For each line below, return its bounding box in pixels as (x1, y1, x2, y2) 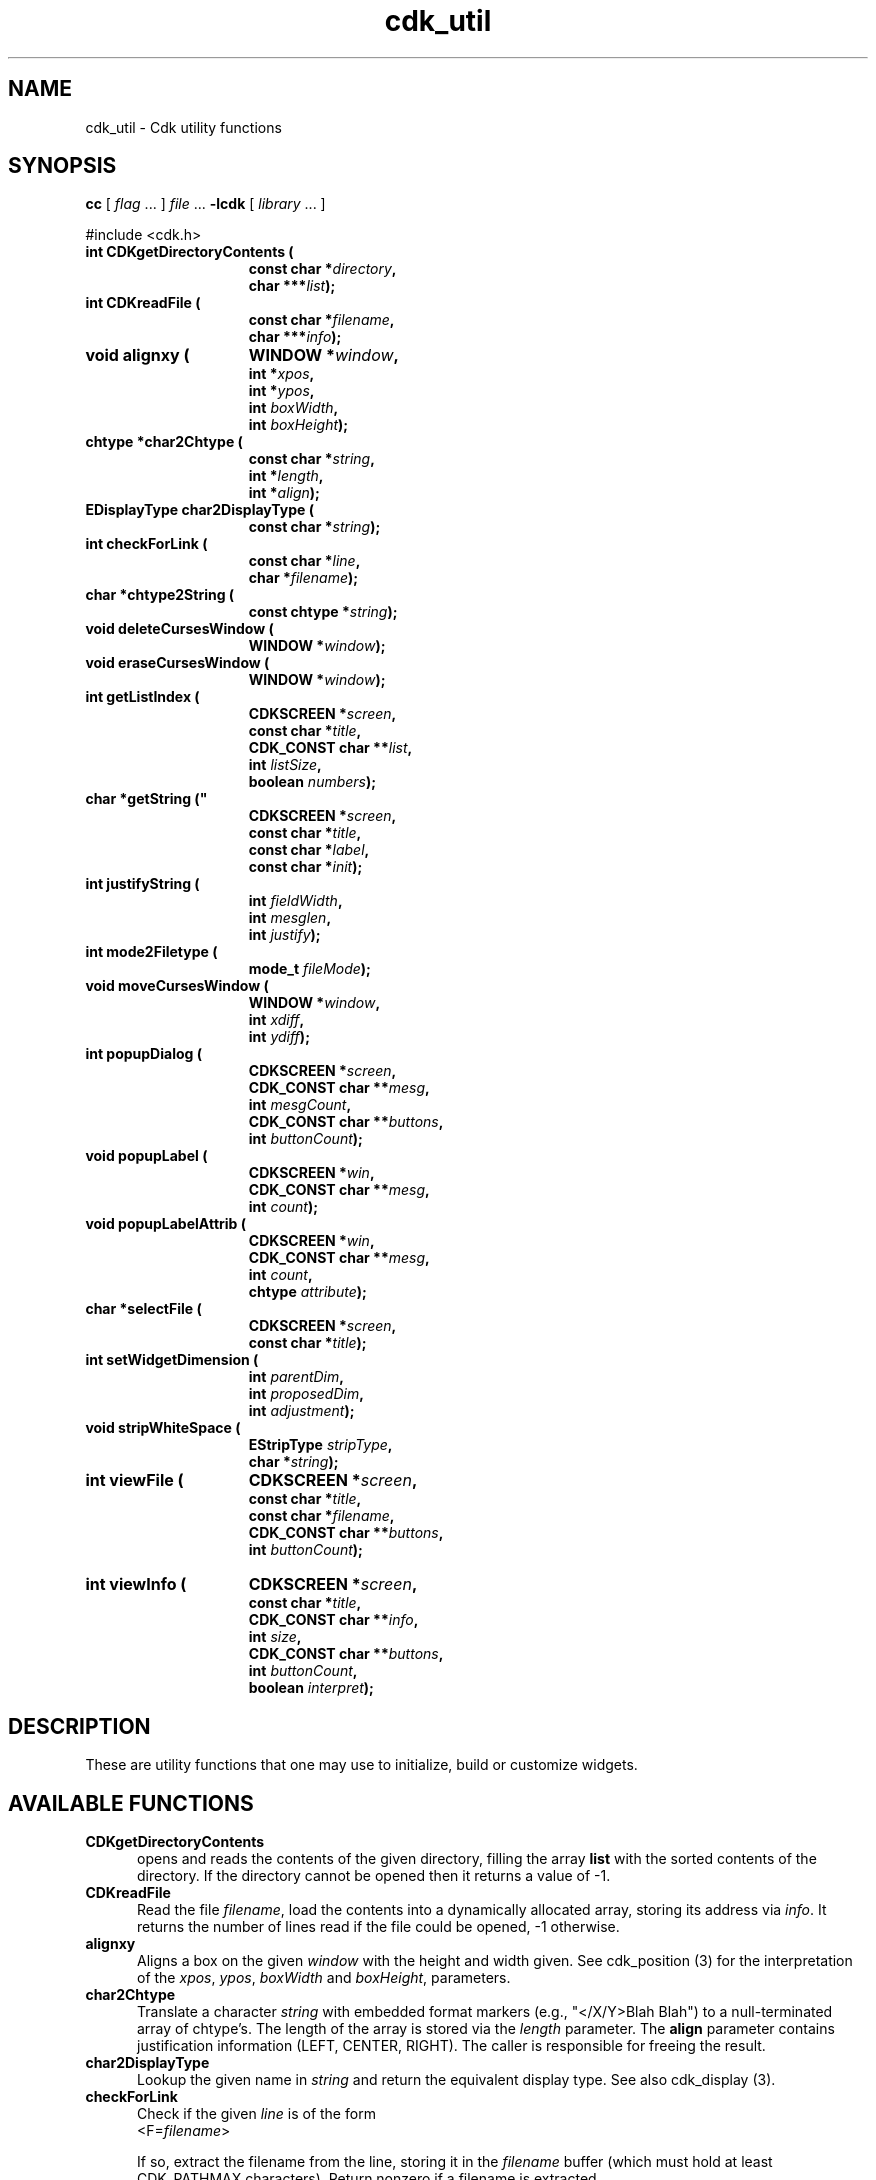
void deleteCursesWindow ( (85, 620, 274, 638)
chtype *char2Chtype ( (85, 433, 243, 451)
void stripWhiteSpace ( (85, 1419, 241, 1437)
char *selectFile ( (85, 1300, 202, 1318)
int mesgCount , (248, 1096, 352, 1114)
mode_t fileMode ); (248, 960, 371, 978)
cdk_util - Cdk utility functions (85, 118, 282, 136)
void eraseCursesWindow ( (85, 654, 270, 672)
